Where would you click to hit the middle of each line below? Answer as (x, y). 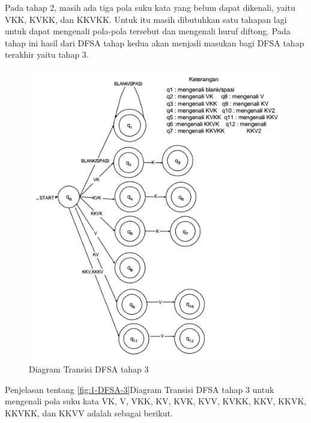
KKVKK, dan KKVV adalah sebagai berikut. (89, 412)
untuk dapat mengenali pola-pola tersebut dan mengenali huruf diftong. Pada (148, 31)
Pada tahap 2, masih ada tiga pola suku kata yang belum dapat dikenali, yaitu (150, 7)
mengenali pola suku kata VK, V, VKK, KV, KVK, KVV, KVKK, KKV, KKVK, (156, 401)
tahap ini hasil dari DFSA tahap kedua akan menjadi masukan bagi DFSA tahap (155, 42)
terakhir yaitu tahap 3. (47, 54)
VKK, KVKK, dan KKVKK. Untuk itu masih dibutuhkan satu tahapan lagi (146, 19)
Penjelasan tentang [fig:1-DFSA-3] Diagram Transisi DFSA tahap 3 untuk (140, 389)
